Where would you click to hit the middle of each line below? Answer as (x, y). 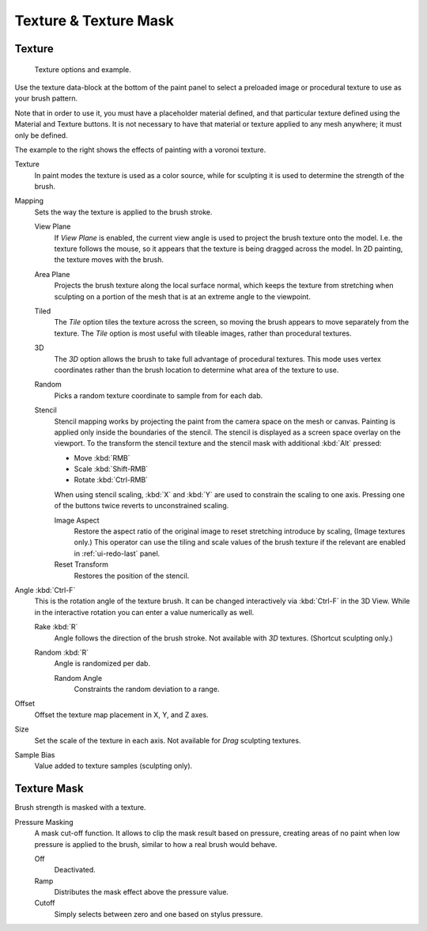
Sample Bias (35, 755)
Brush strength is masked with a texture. (80, 807)
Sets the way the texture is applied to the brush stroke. (123, 212)
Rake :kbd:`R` (56, 627)
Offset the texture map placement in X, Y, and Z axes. (121, 714)
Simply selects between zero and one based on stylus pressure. (159, 914)
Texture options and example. (83, 69)
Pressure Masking (44, 822)
